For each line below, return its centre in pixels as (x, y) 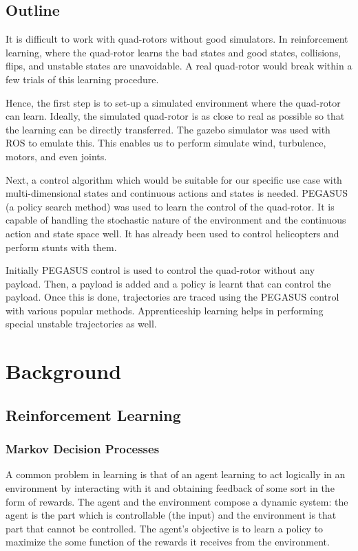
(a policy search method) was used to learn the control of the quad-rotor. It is (170, 206)
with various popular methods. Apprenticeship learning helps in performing (165, 310)
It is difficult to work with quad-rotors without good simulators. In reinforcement (177, 39)
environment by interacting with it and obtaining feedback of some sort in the (170, 488)
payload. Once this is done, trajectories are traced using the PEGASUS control (172, 297)
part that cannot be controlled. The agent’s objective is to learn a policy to (165, 528)
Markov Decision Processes (83, 449)
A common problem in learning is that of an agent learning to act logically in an (176, 474)
